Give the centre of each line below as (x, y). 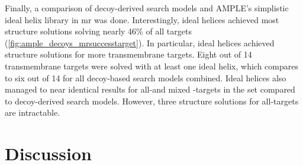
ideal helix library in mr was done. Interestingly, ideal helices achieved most (142, 19)
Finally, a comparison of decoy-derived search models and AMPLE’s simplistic (147, 8)
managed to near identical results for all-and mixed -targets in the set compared (150, 89)
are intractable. (33, 112)
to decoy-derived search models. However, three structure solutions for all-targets (152, 101)
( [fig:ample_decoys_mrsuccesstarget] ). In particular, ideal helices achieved (140, 42)
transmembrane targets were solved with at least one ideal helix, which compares (151, 66)
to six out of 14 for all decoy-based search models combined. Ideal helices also (146, 77)
